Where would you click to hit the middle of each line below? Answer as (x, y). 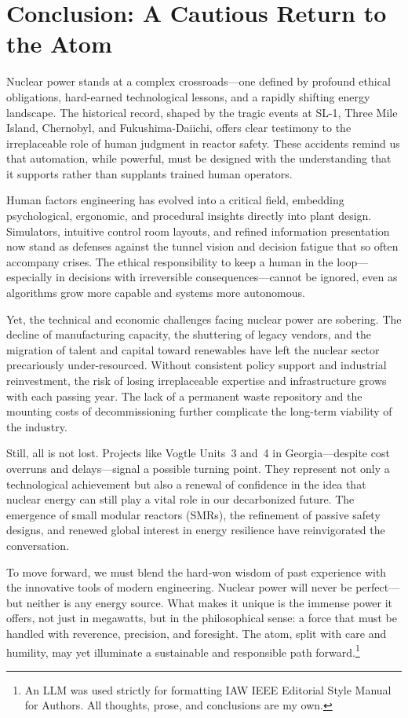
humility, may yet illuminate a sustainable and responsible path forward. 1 (183, 650)
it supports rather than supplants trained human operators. (149, 173)
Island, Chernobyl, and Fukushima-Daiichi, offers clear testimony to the (179, 128)
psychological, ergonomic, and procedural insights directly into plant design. (189, 216)
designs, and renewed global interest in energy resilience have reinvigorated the (196, 530)
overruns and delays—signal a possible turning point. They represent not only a (198, 468)
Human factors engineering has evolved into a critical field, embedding (175, 200)
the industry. (37, 426)
